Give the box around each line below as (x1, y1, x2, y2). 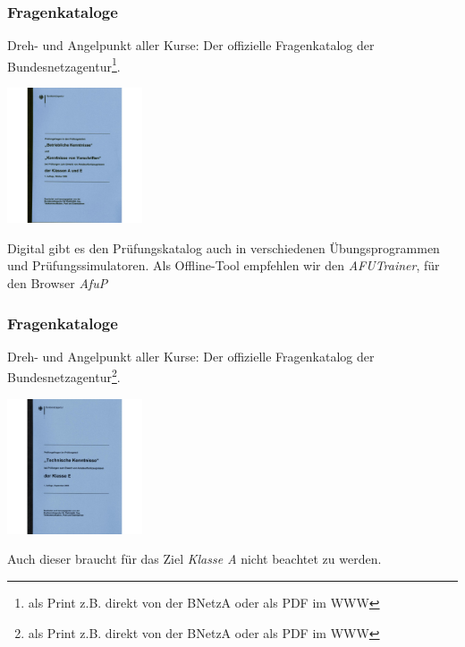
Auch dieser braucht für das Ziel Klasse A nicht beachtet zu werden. (7, 549, 382, 568)
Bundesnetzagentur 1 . (7, 54, 121, 75)
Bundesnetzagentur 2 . (7, 365, 121, 387)
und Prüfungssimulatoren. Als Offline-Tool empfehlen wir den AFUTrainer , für (7, 256, 440, 275)
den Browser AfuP (7, 274, 108, 293)
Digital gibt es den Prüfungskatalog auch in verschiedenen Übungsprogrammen (7, 238, 440, 257)
